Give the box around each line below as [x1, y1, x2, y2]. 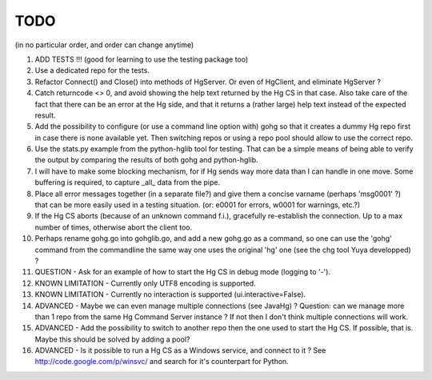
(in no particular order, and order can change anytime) [14, 40, 194, 50]
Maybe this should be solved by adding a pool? [34, 334, 190, 344]
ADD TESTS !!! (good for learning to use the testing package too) [34, 54, 249, 64]
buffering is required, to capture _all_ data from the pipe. [34, 178, 220, 187]
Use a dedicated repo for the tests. [34, 66, 150, 75]
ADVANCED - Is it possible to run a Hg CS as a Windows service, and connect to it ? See [34, 346, 326, 355]
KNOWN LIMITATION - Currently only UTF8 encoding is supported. [34, 278, 256, 288]
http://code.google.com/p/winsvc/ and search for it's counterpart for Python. [34, 357, 290, 366]
